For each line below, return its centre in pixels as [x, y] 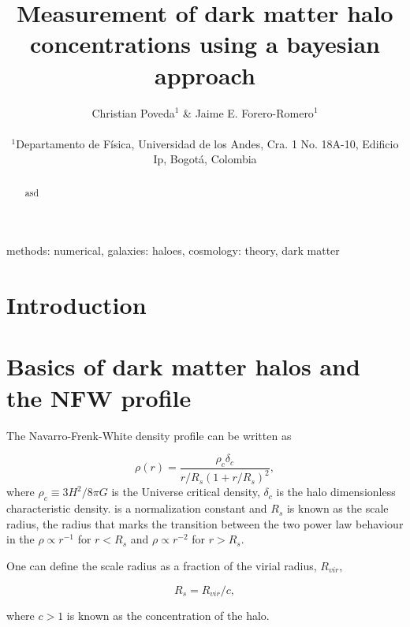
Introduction [76, 305]
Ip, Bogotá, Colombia [205, 159]
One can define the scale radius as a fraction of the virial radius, [162, 565]
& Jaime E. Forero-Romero [248, 112]
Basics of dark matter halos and [183, 366]
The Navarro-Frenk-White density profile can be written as [149, 435]
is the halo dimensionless [336, 492]
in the [20, 539]
